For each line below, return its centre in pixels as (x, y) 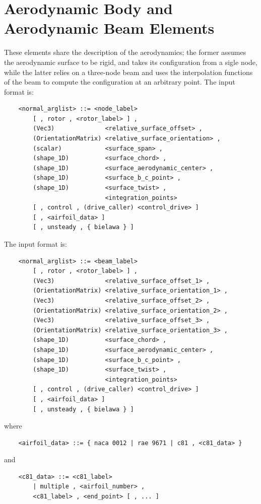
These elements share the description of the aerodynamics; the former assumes (125, 52)
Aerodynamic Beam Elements (109, 28)
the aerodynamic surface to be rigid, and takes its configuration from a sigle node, (131, 62)
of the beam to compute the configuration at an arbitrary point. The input (120, 82)
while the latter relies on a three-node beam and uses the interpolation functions (128, 72)
